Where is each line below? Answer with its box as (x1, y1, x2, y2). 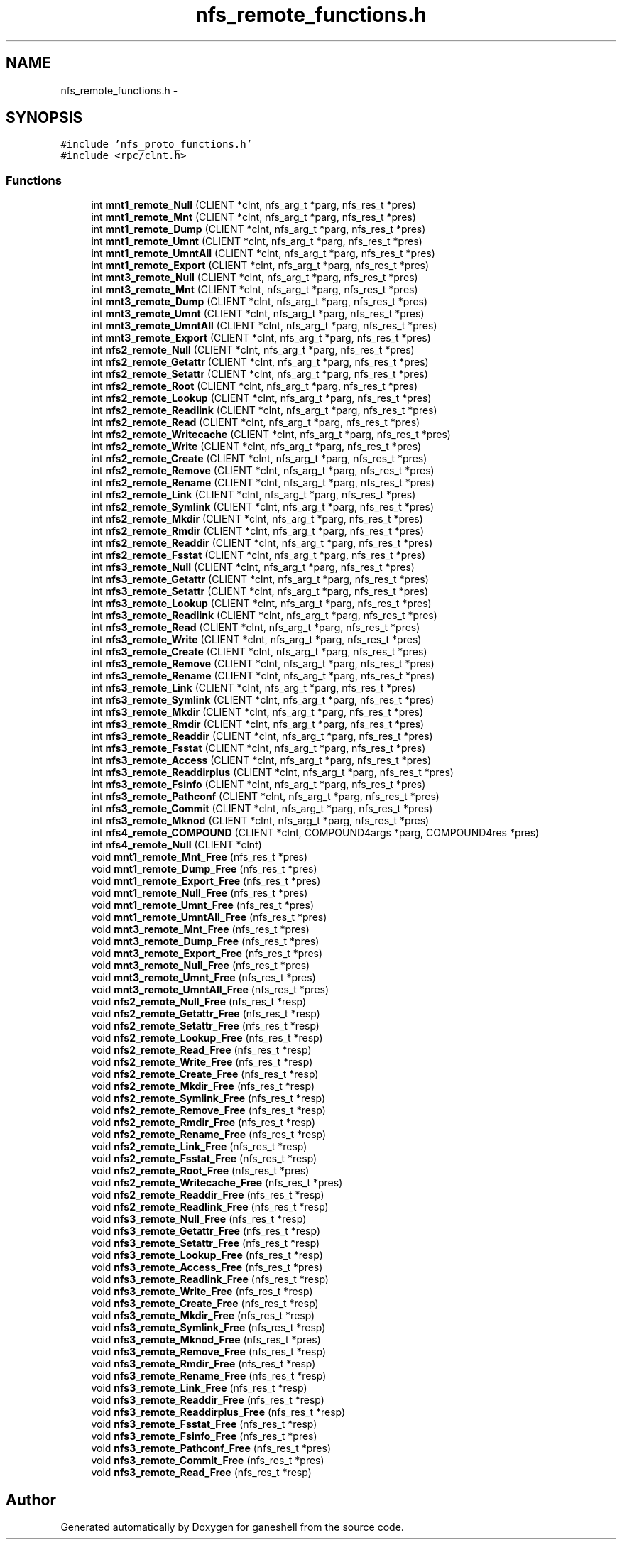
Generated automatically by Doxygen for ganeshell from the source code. (60, 1521, 404, 1534)
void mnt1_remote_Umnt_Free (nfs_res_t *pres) (91, 899, 315, 912)
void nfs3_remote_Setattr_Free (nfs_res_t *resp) (91, 1237, 320, 1250)
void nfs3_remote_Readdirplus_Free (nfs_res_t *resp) (91, 1406, 346, 1419)
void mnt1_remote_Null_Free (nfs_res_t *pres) (91, 887, 308, 900)
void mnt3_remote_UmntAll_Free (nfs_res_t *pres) (91, 983, 329, 996)
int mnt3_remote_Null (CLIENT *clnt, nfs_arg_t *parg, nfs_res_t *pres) (91, 271, 418, 284)
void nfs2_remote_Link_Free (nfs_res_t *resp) (91, 1140, 307, 1153)
